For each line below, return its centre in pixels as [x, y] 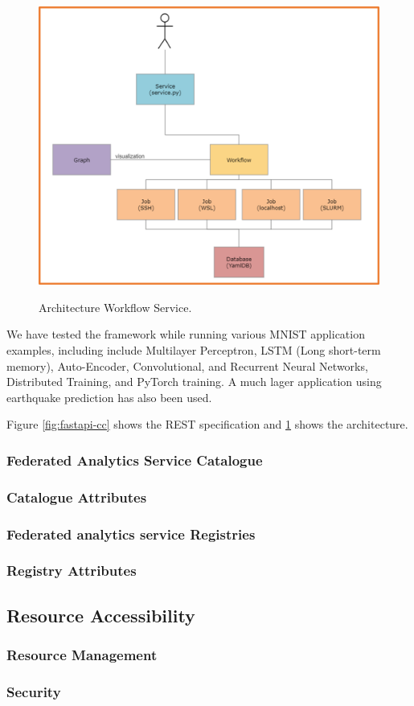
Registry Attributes [72, 571]
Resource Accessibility [101, 615]
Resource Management [82, 654]
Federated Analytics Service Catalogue [135, 460]
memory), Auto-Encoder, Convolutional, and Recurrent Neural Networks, [187, 365]
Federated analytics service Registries [131, 534]
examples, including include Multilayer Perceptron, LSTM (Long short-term [194, 349]
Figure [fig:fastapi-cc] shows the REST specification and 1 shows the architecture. [207, 424]
